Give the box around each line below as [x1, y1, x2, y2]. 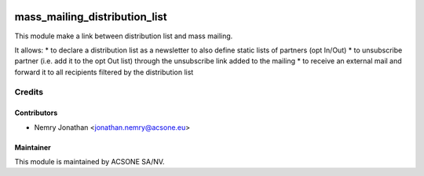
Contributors [14, 108, 58, 117]
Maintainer [14, 142, 51, 152]
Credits [14, 87, 43, 98]
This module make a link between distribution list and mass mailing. [14, 31, 233, 41]
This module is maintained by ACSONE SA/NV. [14, 157, 165, 167]
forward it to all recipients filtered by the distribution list [14, 67, 194, 77]
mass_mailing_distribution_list [14, 10, 168, 23]
